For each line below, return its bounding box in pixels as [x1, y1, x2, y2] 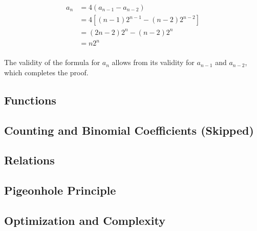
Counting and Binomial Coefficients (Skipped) [4, 122, 254, 138]
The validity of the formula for [4, 57, 100, 68]
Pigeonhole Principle [4, 182, 116, 198]
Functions [4, 92, 56, 108]
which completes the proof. [4, 67, 89, 77]
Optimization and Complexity [4, 212, 165, 228]
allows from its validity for [112, 57, 195, 68]
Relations [4, 152, 55, 168]
